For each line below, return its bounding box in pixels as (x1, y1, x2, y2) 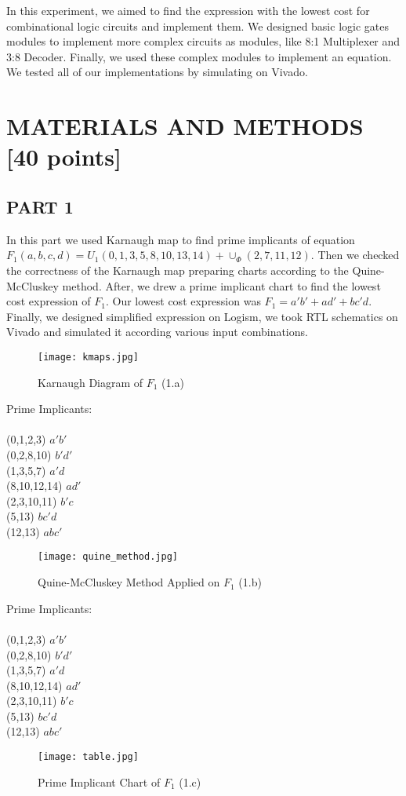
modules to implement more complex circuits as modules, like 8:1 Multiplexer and (6, 33, 401, 49)
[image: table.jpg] (38, 751, 139, 763)
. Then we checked (310, 246, 400, 263)
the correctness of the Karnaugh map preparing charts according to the (6, 261, 349, 278)
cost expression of (6, 293, 91, 309)
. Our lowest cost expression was (105, 293, 261, 309)
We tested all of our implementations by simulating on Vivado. (6, 64, 308, 80)
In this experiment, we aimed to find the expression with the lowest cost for (6, 2, 370, 18)
